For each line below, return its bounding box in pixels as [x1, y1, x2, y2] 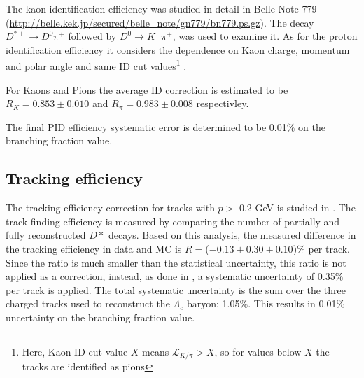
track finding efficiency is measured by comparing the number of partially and [6, 213, 340, 228]
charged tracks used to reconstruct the [6, 296, 170, 311]
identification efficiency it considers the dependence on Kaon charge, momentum [6, 42, 350, 57]
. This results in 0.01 [248, 296, 337, 311]
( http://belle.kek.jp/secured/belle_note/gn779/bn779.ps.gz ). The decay [6, 15, 314, 29]
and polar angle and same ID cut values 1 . [6, 57, 187, 73]
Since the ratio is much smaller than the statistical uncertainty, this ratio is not [6, 255, 346, 269]
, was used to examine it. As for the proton [172, 29, 358, 43]
